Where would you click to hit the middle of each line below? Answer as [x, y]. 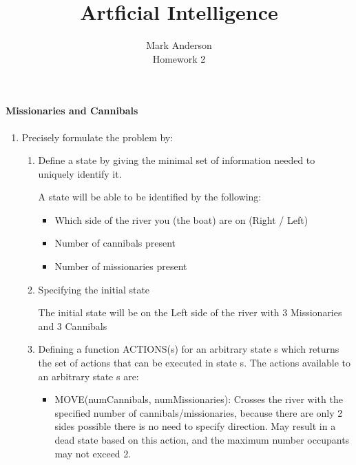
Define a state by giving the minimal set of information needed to [177, 160]
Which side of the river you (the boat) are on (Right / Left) [181, 219]
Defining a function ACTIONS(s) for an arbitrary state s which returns [189, 349]
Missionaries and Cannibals [72, 111]
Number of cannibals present [115, 243]
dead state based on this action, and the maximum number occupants [202, 440]
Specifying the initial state [94, 289]
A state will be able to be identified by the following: [150, 197]
